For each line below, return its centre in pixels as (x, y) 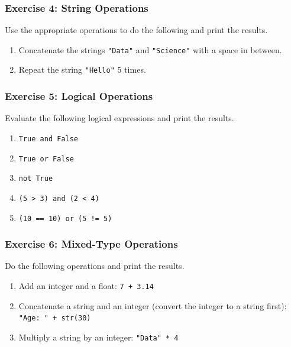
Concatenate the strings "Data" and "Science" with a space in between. (150, 49)
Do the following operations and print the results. (95, 266)
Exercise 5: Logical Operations (79, 96)
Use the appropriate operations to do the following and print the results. (136, 30)
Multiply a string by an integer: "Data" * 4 (98, 337)
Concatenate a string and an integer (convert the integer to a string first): (153, 305)
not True (36, 179)
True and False (48, 139)
